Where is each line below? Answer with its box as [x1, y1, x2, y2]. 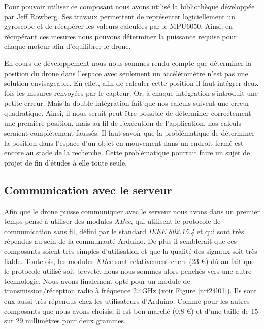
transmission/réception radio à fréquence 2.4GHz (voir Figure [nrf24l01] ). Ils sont [4, 285, 257, 296]
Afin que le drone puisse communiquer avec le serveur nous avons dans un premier [4, 206, 260, 216]
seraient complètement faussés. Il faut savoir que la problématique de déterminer [4, 127, 255, 138]
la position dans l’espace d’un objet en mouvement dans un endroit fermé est [4, 137, 244, 148]
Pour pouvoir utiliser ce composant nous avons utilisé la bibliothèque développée [4, 1, 255, 11]
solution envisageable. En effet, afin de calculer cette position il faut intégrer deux [4, 78, 259, 88]
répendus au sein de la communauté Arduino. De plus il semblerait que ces [4, 236, 237, 246]
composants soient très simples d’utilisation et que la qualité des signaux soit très [4, 246, 257, 256]
